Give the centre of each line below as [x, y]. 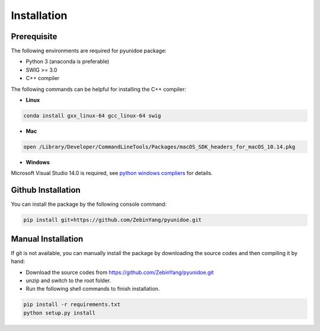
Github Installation [46, 190]
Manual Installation [47, 239]
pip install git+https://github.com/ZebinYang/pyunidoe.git [113, 220]
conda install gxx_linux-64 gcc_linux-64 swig [92, 116]
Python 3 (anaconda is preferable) [68, 62]
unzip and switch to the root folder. [68, 280]
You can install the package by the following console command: [89, 204]
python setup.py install [60, 313]
